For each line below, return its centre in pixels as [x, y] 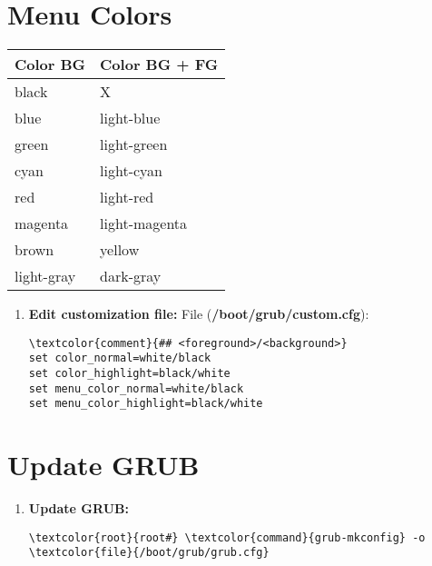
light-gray [45, 276]
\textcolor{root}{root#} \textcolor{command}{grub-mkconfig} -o [227, 537]
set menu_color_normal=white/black [136, 388]
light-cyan [131, 171]
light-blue [130, 118]
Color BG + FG [159, 65]
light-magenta [144, 223]
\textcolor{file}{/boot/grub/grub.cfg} [149, 553]
